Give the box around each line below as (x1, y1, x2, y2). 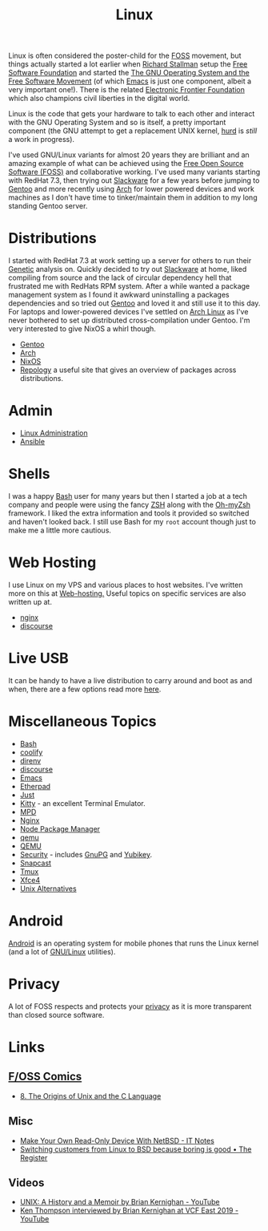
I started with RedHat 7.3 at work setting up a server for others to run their (8, 256, 252, 265)
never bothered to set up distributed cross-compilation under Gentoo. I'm (8, 315, 250, 326)
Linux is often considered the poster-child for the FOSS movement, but (8, 51, 242, 61)
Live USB (8, 650, 70, 667)
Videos (8, 1176, 45, 1189)
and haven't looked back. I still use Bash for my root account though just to (8, 517, 256, 526)
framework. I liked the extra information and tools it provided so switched (8, 508, 250, 518)
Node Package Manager (19, 824, 101, 833)
